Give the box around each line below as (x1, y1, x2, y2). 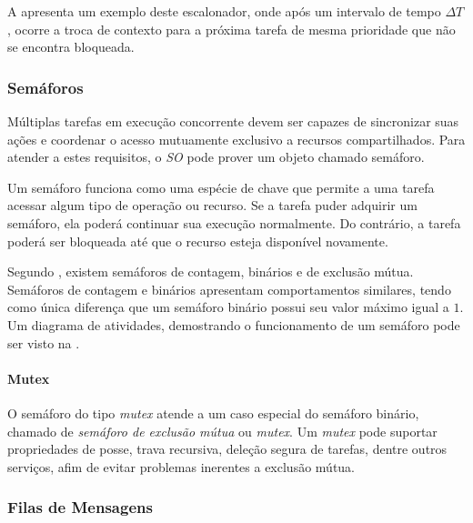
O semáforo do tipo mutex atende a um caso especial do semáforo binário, (7, 403, 419, 422)
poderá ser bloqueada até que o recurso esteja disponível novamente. (7, 231, 388, 250)
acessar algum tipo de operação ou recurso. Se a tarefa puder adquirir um (7, 196, 418, 215)
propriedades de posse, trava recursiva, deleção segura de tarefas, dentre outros (7, 439, 448, 458)
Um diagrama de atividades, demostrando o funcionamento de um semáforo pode (7, 315, 460, 334)
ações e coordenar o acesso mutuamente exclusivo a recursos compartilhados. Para (7, 129, 466, 148)
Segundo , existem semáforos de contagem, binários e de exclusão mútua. (7, 262, 414, 281)
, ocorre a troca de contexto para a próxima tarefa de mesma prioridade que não (7, 19, 456, 38)
